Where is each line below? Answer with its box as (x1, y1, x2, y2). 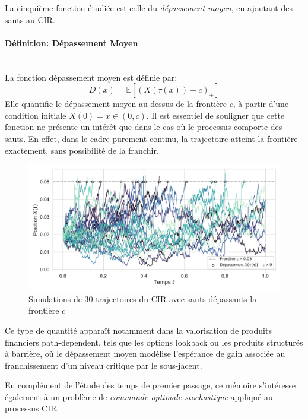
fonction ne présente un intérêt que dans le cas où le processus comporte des (5, 121, 282, 133)
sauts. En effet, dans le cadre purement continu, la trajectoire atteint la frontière (5, 132, 298, 144)
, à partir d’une (233, 97, 289, 110)
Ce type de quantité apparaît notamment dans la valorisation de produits (5, 324, 272, 336)
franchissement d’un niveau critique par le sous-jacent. (5, 359, 202, 371)
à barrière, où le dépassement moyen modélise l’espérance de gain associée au (5, 347, 285, 360)
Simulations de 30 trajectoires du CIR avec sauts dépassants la (28, 292, 257, 305)
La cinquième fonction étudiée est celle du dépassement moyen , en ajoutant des (5, 2, 293, 14)
